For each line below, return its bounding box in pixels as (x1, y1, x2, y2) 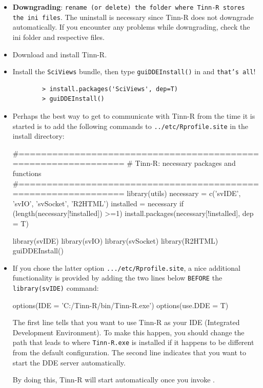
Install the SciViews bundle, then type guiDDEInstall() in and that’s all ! (12, 66, 256, 77)
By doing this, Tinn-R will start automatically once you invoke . (12, 374, 215, 385)
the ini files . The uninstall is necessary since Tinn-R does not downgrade (12, 11, 254, 22)
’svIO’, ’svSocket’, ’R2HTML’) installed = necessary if (12, 198, 184, 208)
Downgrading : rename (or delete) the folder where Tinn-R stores (12, 2, 245, 12)
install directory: (12, 131, 65, 141)
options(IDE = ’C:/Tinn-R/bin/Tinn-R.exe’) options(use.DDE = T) (12, 299, 229, 310)
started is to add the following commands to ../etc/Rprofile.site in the (12, 120, 249, 131)
